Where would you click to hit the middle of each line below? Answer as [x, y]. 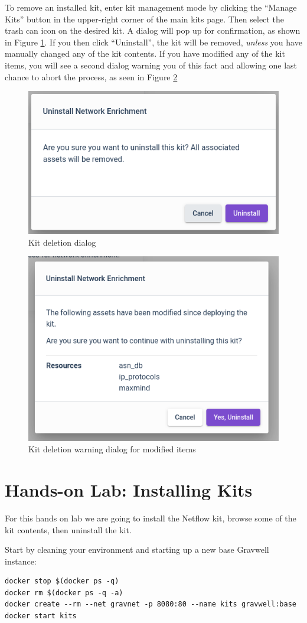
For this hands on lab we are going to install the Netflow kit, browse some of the [151, 518]
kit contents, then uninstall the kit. [68, 529]
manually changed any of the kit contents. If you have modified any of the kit [145, 53]
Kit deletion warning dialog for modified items [112, 449]
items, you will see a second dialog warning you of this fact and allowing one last [151, 65]
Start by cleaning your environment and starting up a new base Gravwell [137, 549]
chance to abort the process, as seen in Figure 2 [91, 76]
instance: [21, 561]
